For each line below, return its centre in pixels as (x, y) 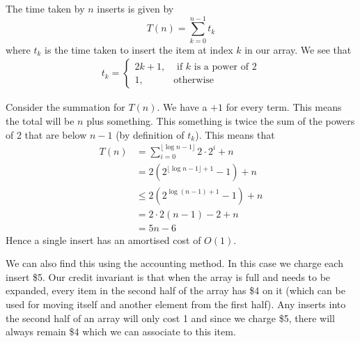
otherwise (194, 80)
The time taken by (45, 8)
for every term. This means (284, 107)
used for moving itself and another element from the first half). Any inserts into (176, 304)
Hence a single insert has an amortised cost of (103, 239)
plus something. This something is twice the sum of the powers (221, 120)
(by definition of (150, 134)
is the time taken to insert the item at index (139, 49)
